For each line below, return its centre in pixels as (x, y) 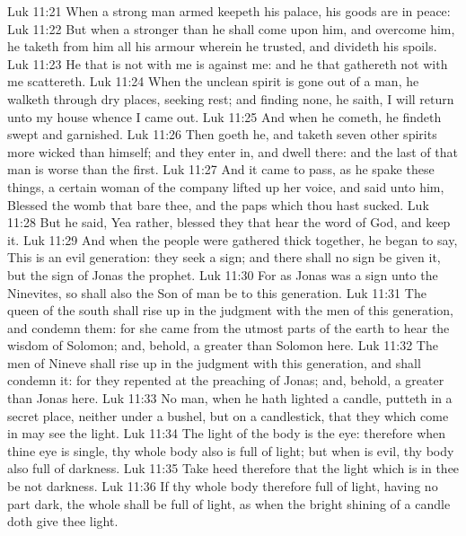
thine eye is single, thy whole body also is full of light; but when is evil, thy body (231, 450)
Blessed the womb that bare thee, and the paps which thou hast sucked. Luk (218, 204)
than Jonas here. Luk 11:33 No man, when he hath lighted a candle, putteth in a (230, 398)
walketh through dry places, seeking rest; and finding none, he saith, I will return (231, 98)
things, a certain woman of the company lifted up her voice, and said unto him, (226, 186)
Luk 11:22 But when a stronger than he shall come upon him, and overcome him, (231, 28)
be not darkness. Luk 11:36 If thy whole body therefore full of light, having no (223, 486)
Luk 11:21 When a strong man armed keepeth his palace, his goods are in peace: (229, 11)
